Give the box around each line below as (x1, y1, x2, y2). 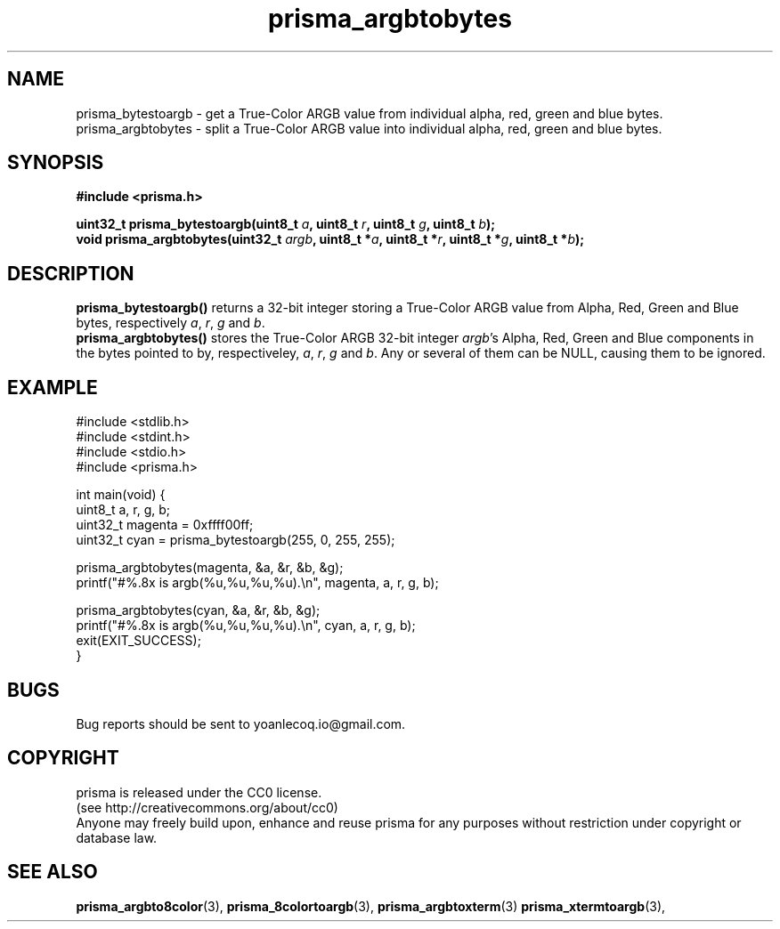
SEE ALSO (7, 860, 98, 884)
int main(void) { (76, 487, 166, 503)
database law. (76, 829, 158, 845)
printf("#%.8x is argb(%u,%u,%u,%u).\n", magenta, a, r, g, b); (76, 575, 439, 591)
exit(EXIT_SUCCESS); (76, 633, 201, 649)
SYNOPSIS (7, 151, 104, 174)
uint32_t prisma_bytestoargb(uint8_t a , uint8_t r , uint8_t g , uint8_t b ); (76, 216, 496, 232)
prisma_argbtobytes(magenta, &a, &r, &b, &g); (76, 560, 344, 576)
